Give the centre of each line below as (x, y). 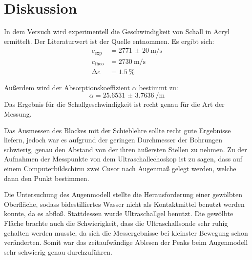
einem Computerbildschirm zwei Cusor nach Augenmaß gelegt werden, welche (120, 169)
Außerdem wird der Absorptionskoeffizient (67, 87)
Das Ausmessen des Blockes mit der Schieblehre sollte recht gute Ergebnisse (117, 130)
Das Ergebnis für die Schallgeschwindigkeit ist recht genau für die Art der (114, 104)
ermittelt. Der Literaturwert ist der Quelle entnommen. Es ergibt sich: (109, 41)
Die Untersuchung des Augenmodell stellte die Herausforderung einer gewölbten (123, 194)
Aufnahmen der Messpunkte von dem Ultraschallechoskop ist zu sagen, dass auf (123, 159)
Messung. (18, 114)
